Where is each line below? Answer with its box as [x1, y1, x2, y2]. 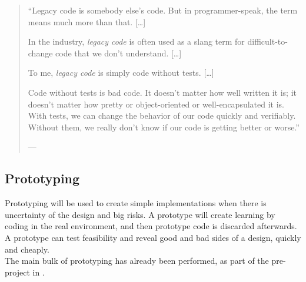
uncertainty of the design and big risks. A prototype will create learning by [5, 208, 275, 220]
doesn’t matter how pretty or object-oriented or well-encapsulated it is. [28, 98, 284, 110]
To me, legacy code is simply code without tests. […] [28, 66, 214, 79]
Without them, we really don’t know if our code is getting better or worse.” [28, 120, 300, 133]
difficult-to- [247, 35, 288, 48]
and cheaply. [5, 243, 49, 255]
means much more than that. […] [28, 15, 146, 28]
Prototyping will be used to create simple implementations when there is [5, 197, 267, 209]
